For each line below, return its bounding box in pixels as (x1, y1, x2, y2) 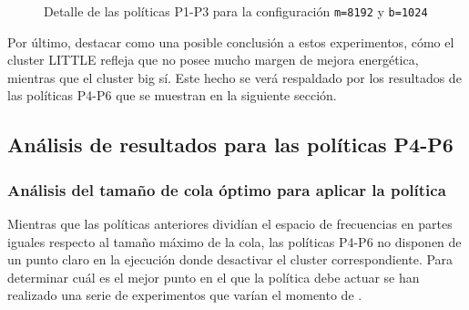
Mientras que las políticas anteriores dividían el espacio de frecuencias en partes (7, 214, 453, 233)
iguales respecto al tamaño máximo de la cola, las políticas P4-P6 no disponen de (7, 232, 462, 251)
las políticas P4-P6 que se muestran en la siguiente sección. (7, 86, 337, 105)
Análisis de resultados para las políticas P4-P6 (7, 130, 454, 159)
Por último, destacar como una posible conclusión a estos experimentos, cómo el (7, 32, 454, 51)
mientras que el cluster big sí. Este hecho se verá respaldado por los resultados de (7, 67, 462, 87)
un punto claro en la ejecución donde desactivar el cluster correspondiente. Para (7, 250, 454, 269)
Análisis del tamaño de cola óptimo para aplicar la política (7, 178, 446, 201)
